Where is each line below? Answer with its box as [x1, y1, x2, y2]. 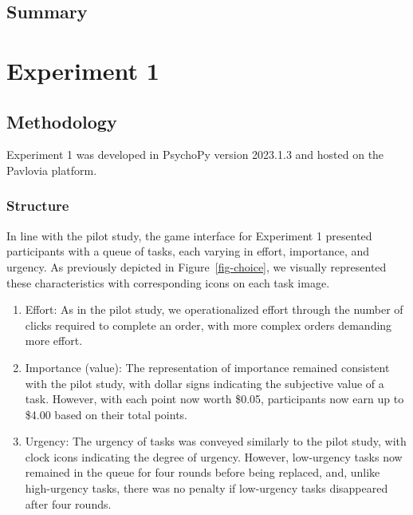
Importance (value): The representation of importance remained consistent [25, 359, 390, 375]
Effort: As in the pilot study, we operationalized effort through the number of [25, 301, 403, 318]
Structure [6, 196, 69, 216]
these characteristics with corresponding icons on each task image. [6, 274, 330, 291]
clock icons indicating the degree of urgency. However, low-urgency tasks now [25, 448, 403, 465]
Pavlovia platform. [6, 161, 97, 178]
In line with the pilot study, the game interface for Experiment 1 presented [6, 227, 372, 244]
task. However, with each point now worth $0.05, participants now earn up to [25, 390, 404, 407]
